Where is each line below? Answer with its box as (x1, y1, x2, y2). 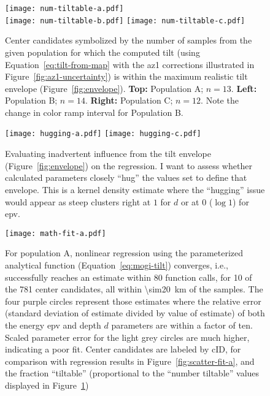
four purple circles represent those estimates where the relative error (5, 294, 261, 307)
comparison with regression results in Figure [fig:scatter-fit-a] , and (5, 354, 255, 367)
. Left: (231, 82, 257, 94)
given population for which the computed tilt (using (5, 45, 200, 58)
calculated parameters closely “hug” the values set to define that (5, 171, 247, 184)
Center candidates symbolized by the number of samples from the (5, 34, 252, 47)
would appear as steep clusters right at (5, 195, 151, 208)
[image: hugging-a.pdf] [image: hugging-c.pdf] (5, 129, 201, 139)
